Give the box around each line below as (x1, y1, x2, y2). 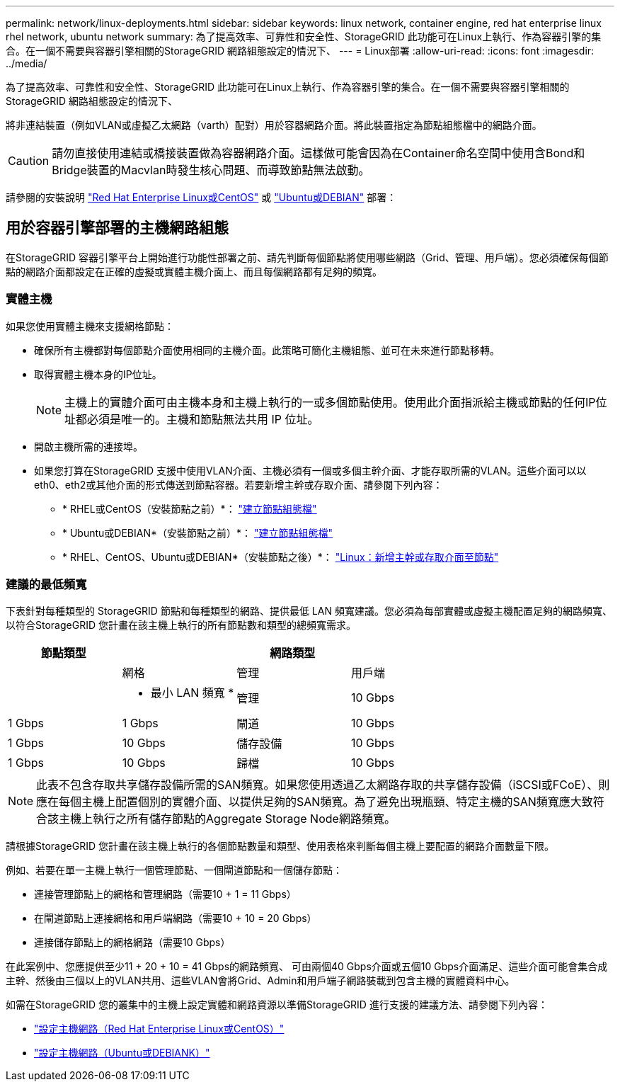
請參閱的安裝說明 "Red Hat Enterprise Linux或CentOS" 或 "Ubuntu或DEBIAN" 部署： (6, 191, 397, 203)
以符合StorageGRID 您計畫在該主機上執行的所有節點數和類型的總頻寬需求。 (6, 619, 356, 632)
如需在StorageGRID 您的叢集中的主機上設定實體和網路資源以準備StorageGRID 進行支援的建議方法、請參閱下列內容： (6, 998, 548, 1011)
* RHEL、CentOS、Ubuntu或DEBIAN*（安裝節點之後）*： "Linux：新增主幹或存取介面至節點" (62, 550, 499, 563)
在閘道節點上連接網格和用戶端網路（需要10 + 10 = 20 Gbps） (34, 912, 317, 925)
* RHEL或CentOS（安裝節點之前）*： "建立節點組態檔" (62, 502, 317, 515)
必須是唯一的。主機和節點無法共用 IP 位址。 (87, 411, 319, 426)
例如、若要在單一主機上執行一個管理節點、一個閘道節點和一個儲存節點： (6, 864, 343, 877)
